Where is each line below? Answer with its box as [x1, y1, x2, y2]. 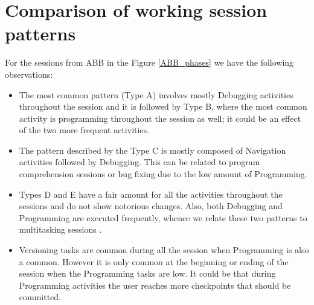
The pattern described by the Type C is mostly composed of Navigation [19, 143, 286, 156]
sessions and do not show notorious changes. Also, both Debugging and [19, 200, 283, 212]
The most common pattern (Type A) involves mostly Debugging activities [19, 88, 293, 101]
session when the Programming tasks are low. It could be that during [19, 267, 276, 280]
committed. [19, 291, 62, 303]
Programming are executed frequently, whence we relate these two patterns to [19, 211, 307, 224]
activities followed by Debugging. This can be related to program [19, 156, 260, 168]
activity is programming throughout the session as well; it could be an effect [19, 112, 301, 124]
